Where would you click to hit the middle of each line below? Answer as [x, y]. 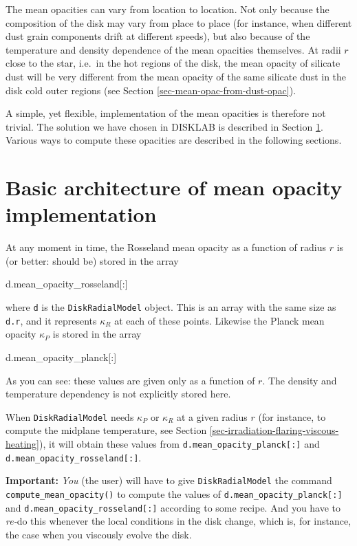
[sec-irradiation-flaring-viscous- [274, 430]
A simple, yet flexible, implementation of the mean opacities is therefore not [166, 113]
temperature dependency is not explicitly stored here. [118, 394]
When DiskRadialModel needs [70, 416]
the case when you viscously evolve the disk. [99, 534]
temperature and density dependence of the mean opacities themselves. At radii [173, 49]
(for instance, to [292, 416]
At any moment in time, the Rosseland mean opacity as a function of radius [166, 247]
